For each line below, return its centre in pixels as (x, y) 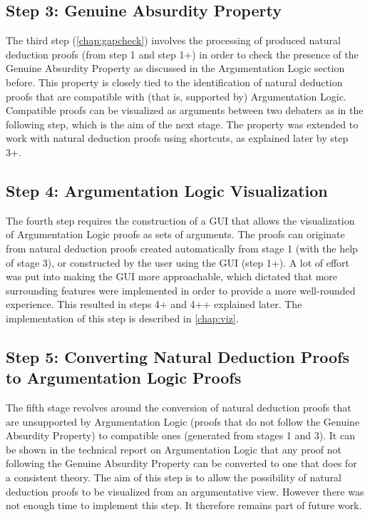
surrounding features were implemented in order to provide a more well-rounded (181, 290)
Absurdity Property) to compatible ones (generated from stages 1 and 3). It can (180, 435)
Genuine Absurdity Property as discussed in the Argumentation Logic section (175, 68)
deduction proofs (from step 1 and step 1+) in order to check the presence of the (182, 54)
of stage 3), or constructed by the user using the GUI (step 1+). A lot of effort (178, 262)
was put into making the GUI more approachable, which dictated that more (172, 276)
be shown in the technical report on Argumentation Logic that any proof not (174, 449)
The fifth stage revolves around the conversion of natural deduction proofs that (179, 408)
